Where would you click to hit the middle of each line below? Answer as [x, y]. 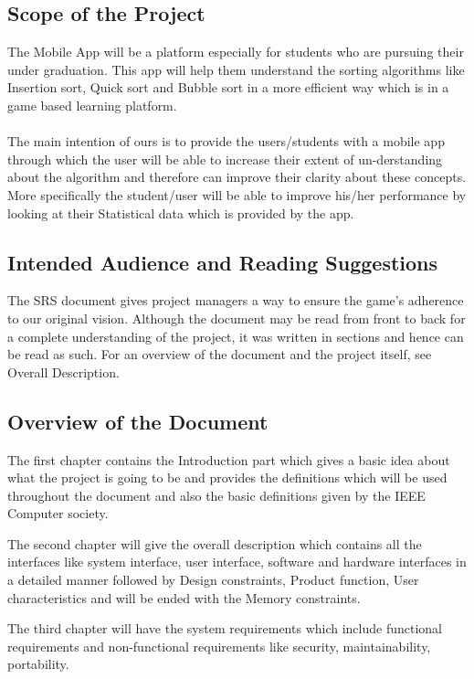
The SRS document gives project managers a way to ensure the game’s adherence [236, 300]
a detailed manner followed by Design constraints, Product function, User [213, 580]
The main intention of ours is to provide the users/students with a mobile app [226, 141]
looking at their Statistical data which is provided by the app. [181, 212]
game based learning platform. [92, 105]
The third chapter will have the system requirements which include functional [225, 628]
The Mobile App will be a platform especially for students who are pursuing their [236, 52]
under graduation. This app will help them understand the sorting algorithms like [236, 69]
